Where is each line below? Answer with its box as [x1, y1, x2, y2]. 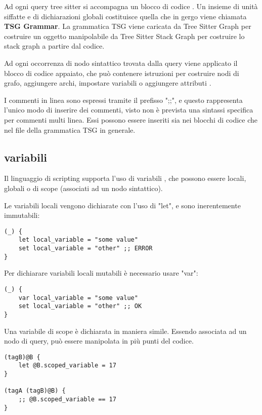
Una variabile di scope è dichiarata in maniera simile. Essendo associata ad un [4, 325, 247, 336]
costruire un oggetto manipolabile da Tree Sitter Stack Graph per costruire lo [4, 30, 245, 41]
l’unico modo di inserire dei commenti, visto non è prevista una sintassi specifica [4, 104, 253, 115]
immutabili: [4, 210, 40, 220]
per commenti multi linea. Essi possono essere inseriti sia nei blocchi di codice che [4, 114, 257, 125]
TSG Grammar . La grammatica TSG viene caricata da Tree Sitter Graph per [4, 21, 251, 31]
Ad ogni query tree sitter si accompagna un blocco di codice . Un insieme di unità [4, 1, 258, 11]
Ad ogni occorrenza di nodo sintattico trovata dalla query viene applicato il [4, 57, 238, 68]
